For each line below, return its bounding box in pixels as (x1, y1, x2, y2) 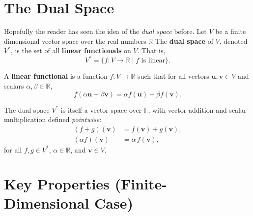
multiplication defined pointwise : (4, 114, 102, 124)
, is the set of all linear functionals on (10, 45, 131, 56)
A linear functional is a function (4, 71, 108, 81)
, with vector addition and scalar (148, 104, 247, 115)
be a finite (215, 26, 246, 36)
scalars (4, 81, 24, 91)
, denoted (219, 35, 248, 46)
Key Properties (4, 173, 110, 193)
